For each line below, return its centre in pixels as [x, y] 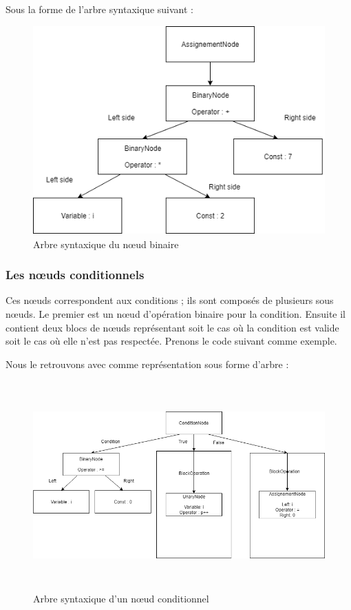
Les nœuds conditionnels [75, 275]
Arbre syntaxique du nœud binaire [106, 244]
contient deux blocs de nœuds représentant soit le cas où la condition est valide [172, 327]
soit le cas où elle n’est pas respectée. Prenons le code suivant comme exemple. [171, 341]
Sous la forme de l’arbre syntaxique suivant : [99, 9]
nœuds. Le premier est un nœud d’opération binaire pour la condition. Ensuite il [176, 313]
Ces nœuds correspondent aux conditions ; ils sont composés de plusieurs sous [170, 300]
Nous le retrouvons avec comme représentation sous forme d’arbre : [147, 364]
